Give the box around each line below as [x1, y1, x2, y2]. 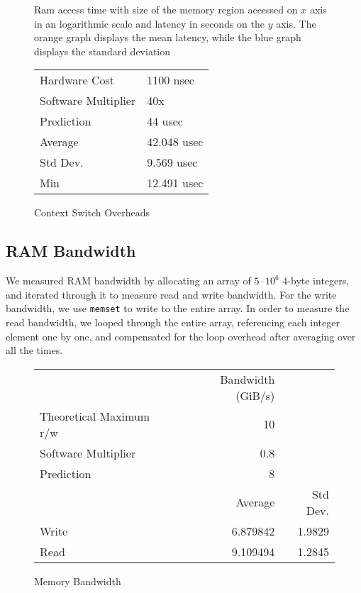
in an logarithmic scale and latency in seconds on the [34, 16, 265, 31]
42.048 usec [147, 133, 204, 150]
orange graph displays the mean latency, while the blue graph [34, 30, 301, 45]
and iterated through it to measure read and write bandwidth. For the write [6, 287, 337, 301]
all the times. [6, 343, 63, 358]
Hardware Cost [40, 72, 115, 89]
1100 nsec [147, 72, 194, 89]
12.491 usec [147, 174, 204, 192]
